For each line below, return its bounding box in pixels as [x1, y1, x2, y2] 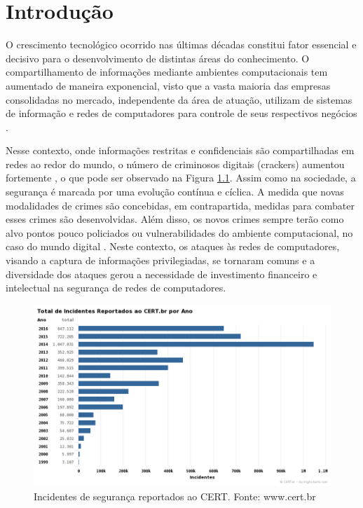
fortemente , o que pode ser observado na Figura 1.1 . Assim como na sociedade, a [6, 170, 356, 185]
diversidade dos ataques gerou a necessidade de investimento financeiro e [6, 266, 317, 281]
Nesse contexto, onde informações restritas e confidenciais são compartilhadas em [6, 143, 355, 158]
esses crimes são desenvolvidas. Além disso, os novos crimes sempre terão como [6, 212, 344, 226]
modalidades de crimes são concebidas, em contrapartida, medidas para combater [6, 198, 355, 212]
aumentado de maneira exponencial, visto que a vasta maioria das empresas [6, 78, 331, 92]
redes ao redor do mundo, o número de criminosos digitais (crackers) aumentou [6, 156, 345, 171]
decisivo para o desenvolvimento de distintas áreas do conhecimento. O [6, 50, 310, 65]
